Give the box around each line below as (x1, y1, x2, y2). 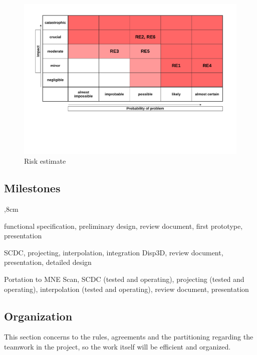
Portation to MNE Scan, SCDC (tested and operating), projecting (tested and (4, 274, 244, 284)
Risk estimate (24, 156, 66, 166)
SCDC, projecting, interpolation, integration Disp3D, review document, (4, 247, 223, 257)
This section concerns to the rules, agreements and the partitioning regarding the (4, 331, 253, 342)
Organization (4, 308, 73, 323)
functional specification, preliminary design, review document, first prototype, (4, 220, 243, 231)
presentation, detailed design (4, 257, 92, 267)
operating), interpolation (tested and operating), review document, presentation (4, 283, 249, 294)
